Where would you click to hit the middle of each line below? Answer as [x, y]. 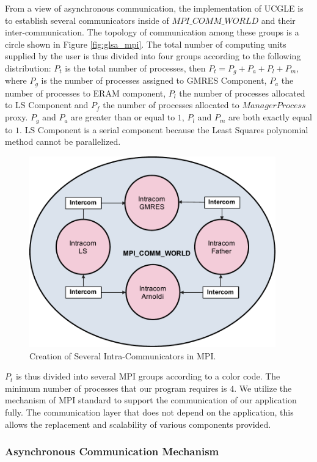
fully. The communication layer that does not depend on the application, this [149, 412]
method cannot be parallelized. [63, 141]
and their [278, 20]
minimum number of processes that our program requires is [116, 388]
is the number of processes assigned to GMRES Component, [154, 80]
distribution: [28, 68]
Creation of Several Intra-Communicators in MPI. [123, 355]
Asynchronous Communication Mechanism [112, 451]
